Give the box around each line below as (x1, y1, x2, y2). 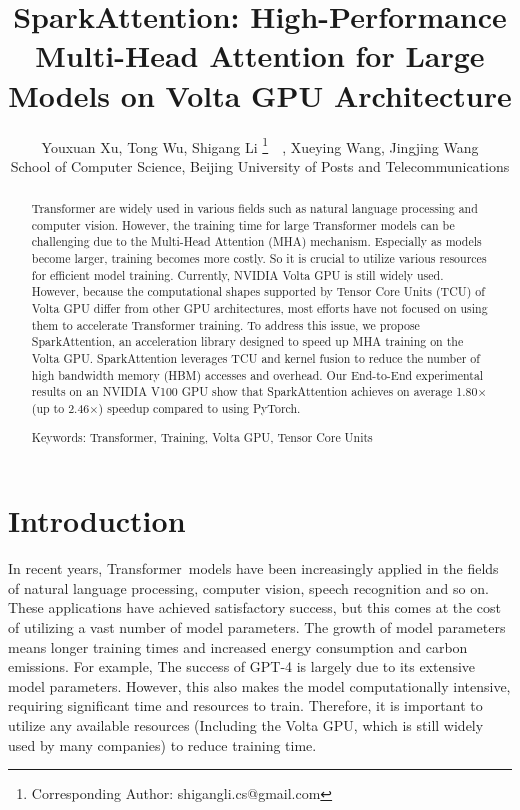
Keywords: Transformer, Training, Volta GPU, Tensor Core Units (31, 428, 373, 445)
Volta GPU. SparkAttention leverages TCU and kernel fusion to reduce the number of (31, 350, 480, 367)
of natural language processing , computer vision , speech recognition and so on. (8, 577, 489, 598)
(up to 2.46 (31, 400, 90, 417)
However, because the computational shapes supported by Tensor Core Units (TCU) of (31, 283, 485, 300)
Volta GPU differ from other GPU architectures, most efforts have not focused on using (31, 300, 488, 317)
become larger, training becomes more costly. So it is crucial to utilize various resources (31, 250, 487, 267)
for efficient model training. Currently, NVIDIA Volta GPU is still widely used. (31, 266, 444, 283)
